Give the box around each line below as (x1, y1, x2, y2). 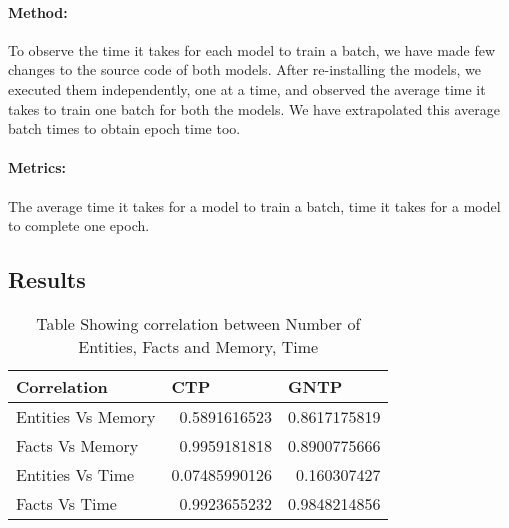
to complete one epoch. (8, 215, 150, 236)
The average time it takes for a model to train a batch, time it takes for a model (8, 195, 501, 216)
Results (8, 264, 86, 295)
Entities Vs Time (16, 462, 135, 486)
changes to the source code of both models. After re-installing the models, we (8, 59, 481, 80)
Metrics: (8, 157, 67, 178)
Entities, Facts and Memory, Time (78, 334, 319, 358)
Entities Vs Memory (16, 404, 156, 428)
